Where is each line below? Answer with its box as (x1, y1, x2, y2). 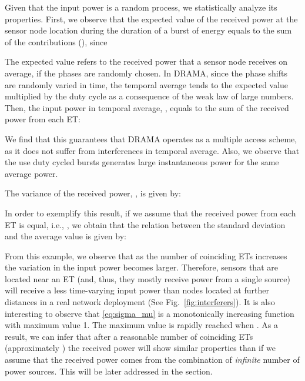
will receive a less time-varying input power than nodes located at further (5, 284, 269, 296)
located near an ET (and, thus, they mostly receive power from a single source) (5, 272, 290, 285)
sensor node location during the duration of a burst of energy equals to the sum (5, 24, 292, 36)
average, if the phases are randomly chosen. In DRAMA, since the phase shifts (5, 66, 287, 79)
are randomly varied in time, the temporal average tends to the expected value (5, 78, 289, 91)
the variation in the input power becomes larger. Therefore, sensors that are (5, 261, 278, 273)
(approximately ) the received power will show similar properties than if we (5, 342, 276, 354)
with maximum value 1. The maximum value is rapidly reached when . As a (5, 319, 278, 331)
